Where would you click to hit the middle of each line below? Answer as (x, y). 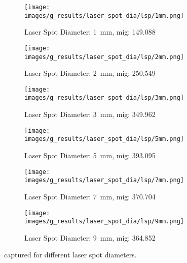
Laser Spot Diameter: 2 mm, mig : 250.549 (90, 73)
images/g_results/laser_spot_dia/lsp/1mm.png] (104, 16)
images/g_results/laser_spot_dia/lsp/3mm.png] (104, 98)
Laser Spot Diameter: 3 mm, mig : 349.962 (90, 114)
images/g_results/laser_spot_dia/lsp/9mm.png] (104, 222)
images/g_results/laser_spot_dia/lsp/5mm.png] (104, 139)
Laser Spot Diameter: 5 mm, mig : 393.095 (90, 155)
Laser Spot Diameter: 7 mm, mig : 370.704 (90, 196)
